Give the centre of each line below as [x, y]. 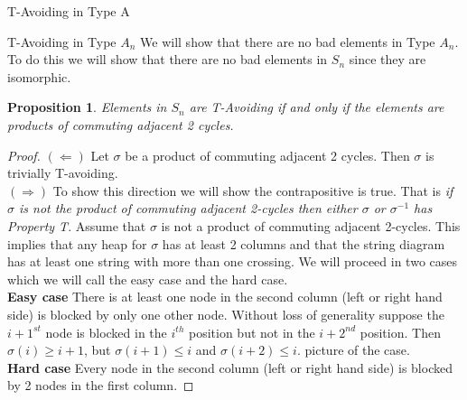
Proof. [24, 155]
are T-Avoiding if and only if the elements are [317, 107]
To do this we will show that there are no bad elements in [168, 59]
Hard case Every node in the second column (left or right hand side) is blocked [230, 367]
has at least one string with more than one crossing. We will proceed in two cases [233, 261]
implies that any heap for [77, 243]
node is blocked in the [106, 332]
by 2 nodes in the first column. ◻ [101, 385]
